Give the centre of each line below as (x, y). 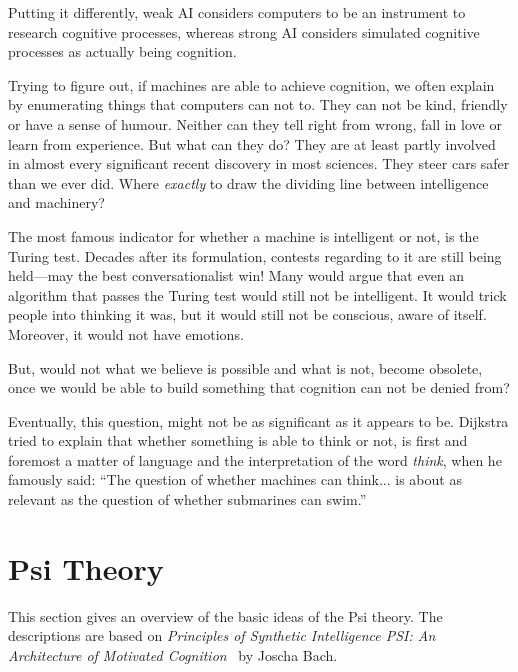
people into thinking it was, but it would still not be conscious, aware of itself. (247, 314)
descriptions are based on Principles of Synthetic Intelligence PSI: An (222, 635)
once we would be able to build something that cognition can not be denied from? (259, 387)
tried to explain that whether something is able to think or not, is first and (238, 440)
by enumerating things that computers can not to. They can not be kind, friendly (258, 104)
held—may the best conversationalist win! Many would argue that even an (236, 275)
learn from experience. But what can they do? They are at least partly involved (252, 143)
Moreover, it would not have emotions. (126, 333)
